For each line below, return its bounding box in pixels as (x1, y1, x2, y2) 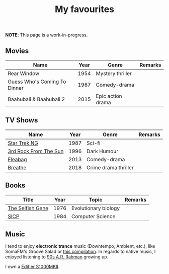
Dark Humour (86, 148, 119, 155)
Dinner (8, 85, 24, 91)
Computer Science (71, 213, 116, 220)
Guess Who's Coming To (8, 78, 66, 85)
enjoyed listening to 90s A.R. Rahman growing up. (5, 254, 109, 260)
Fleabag (8, 156, 27, 163)
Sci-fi (86, 140, 101, 147)
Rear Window (8, 70, 40, 77)
